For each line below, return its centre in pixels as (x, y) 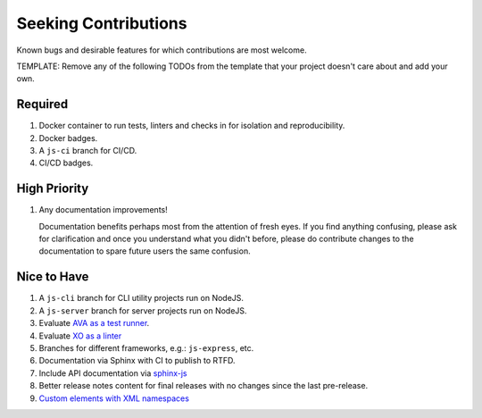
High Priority (53, 189)
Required (42, 104)
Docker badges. (68, 138)
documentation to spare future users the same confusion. (145, 251)
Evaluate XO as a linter (80, 336)
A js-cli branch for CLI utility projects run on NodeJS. (141, 298)
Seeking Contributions (102, 23)
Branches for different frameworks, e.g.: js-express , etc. (146, 347)
